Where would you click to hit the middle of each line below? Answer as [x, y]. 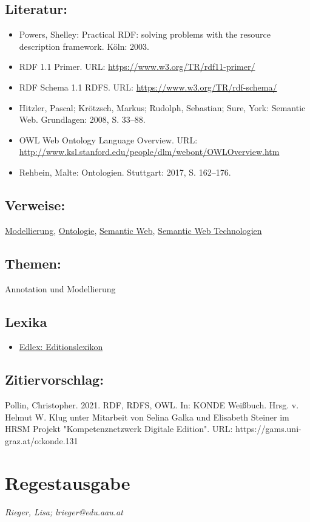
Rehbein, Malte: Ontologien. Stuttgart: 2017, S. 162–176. [125, 172]
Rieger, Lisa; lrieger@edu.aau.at [64, 511]
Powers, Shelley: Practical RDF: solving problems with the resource [145, 34]
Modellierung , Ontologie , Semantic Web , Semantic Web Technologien [133, 230]
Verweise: [35, 204]
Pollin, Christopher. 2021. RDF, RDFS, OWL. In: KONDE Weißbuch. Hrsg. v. [152, 405]
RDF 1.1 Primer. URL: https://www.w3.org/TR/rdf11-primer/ [137, 67]
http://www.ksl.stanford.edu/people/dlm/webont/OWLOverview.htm [149, 152]
